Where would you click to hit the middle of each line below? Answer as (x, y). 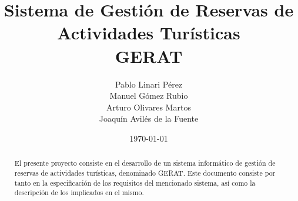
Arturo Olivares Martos (149, 107)
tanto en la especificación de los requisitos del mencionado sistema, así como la (135, 182)
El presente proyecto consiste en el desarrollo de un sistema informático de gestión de (145, 163)
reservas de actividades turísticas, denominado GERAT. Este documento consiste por (145, 172)
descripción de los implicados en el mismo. (79, 192)
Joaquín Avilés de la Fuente (149, 118)
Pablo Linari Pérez (149, 84)
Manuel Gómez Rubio (149, 96)
